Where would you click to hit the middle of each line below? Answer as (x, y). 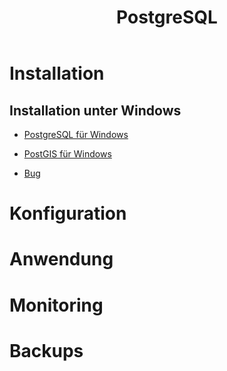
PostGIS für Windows (67, 154)
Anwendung (61, 259)
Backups (46, 350)
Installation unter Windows (95, 110)
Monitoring (56, 305)
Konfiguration (68, 213)
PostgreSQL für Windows (76, 134)
